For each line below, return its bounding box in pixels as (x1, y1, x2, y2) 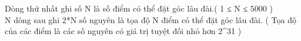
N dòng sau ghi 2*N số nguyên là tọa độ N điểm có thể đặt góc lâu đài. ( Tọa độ (5, 13, 296, 25)
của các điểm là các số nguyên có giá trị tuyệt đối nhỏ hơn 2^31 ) (5, 25, 242, 37)
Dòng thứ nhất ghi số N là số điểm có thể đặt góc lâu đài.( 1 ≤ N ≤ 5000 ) (5, 2, 273, 14)
